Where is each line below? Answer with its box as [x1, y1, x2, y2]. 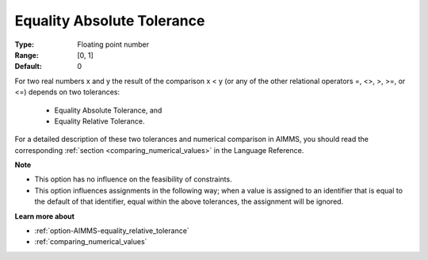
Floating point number [77, 40, 150, 49]
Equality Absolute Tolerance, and [54, 105, 162, 115]
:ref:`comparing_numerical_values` [34, 237, 147, 247]
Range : [14, 50, 39, 59]
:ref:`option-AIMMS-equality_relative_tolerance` [34, 226, 189, 235]
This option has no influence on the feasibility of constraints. [34, 174, 233, 184]
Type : [14, 40, 35, 49]
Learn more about [14, 211, 75, 221]
